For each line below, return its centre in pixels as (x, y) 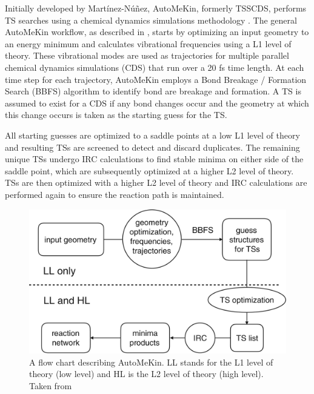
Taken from (51, 385)
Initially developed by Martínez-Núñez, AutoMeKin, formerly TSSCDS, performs (156, 8)
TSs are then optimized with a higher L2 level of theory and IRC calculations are (156, 182)
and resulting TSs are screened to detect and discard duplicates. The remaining (152, 147)
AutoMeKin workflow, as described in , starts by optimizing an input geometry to (157, 32)
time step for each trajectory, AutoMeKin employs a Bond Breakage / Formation (156, 79)
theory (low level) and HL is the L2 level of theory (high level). (146, 374)
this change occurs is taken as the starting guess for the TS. (116, 115)
